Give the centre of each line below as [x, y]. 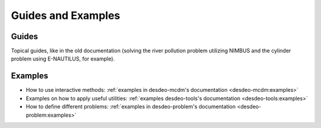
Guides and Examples [66, 15]
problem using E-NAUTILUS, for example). [63, 59]
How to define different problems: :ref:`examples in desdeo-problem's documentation [131, 107]
